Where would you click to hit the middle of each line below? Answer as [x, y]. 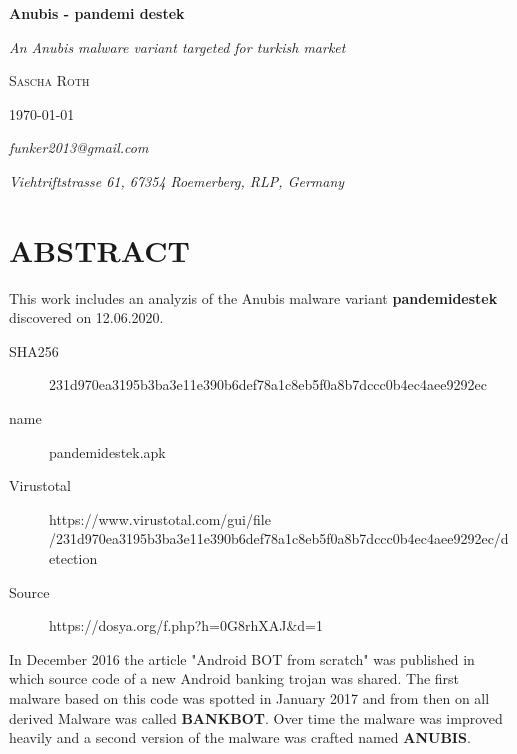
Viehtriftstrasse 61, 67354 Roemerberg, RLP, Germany [177, 180]
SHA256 [34, 350]
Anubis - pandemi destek [97, 13]
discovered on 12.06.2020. [86, 317]
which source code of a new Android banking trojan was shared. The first [234, 678]
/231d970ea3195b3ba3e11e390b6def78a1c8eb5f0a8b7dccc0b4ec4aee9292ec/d [279, 538]
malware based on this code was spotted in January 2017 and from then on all [249, 698]
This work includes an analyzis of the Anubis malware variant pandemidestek [253, 297]
